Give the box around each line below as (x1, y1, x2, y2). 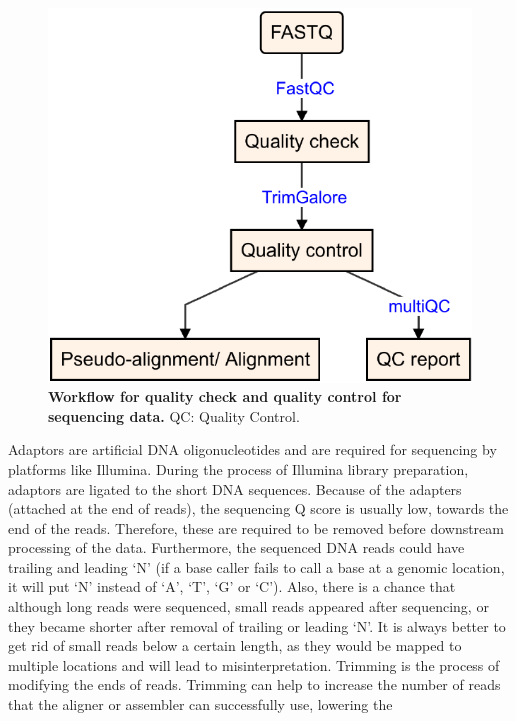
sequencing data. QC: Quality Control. (48, 405, 300, 426)
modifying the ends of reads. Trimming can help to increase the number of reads (8, 674, 501, 695)
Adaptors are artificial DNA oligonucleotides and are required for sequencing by (8, 439, 497, 460)
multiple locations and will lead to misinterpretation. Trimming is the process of (8, 654, 500, 675)
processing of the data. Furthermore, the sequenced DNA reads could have (8, 537, 465, 558)
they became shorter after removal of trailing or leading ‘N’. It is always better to (8, 615, 506, 636)
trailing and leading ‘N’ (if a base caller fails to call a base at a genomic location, (8, 556, 505, 577)
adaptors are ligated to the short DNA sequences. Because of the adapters (8, 478, 462, 499)
